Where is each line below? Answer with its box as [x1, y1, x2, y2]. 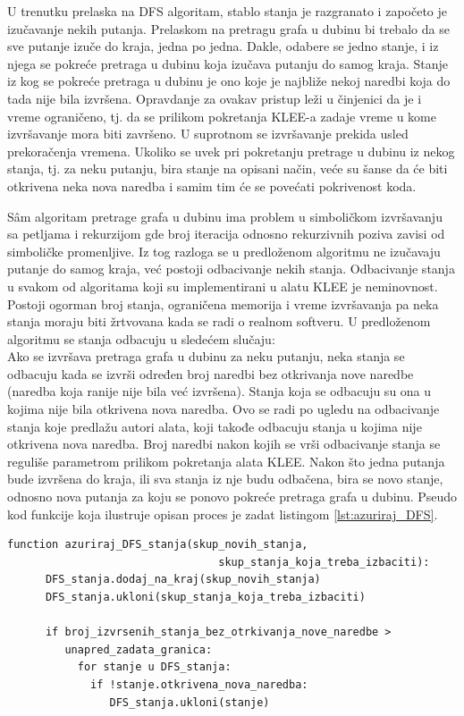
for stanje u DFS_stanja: [77, 661, 232, 674]
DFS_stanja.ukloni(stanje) [109, 695, 270, 709]
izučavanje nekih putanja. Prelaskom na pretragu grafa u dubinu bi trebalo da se [7, 19, 450, 38]
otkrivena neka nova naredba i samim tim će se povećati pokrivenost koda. [7, 176, 417, 195]
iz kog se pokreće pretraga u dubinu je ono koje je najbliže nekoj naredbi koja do [7, 72, 451, 90]
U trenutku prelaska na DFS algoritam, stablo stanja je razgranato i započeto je [7, 2, 447, 20]
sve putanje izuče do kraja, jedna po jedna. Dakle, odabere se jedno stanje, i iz [7, 37, 439, 55]
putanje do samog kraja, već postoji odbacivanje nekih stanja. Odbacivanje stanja [7, 259, 455, 278]
